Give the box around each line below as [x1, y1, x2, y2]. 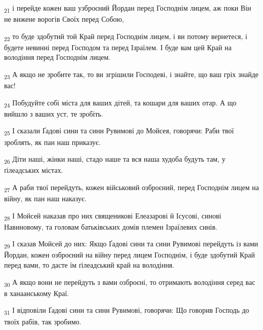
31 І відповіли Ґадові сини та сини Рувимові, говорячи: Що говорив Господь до [4, 305, 249, 317]
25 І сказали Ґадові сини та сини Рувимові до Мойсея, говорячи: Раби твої [4, 125, 234, 137]
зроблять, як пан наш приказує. [4, 136, 101, 147]
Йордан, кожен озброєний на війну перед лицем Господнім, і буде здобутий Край [4, 249, 255, 260]
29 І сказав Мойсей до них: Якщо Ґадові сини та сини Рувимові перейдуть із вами [4, 238, 258, 250]
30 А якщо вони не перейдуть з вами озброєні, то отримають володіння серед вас [4, 276, 255, 288]
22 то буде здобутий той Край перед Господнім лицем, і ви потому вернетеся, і [4, 30, 247, 43]
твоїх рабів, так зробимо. [4, 316, 82, 326]
